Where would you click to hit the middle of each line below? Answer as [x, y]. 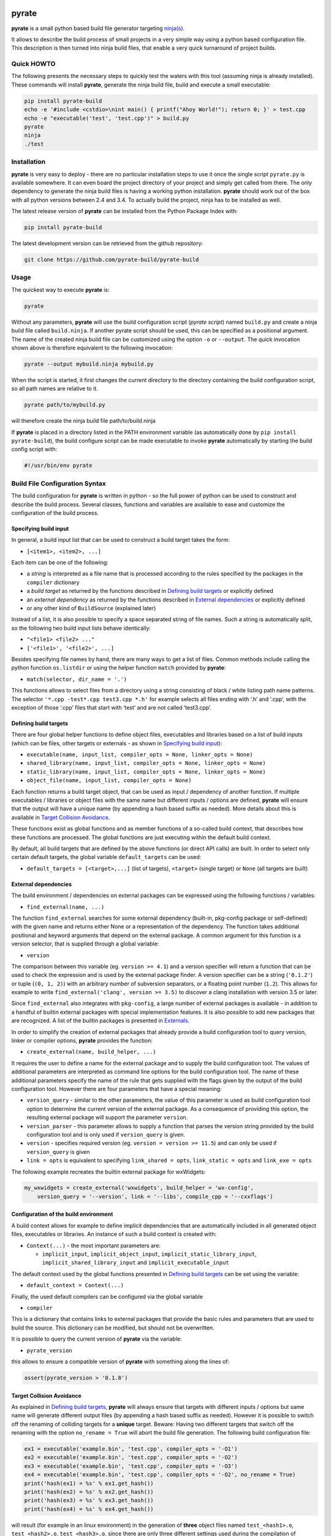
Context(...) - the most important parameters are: [93, 1245]
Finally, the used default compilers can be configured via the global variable [107, 1296]
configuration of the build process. [55, 512]
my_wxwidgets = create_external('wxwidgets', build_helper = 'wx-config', [139, 1188]
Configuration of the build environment [62, 1214]
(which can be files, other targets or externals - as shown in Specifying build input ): [117, 743]
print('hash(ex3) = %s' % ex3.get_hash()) [89, 1500]
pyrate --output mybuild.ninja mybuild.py [89, 364]
